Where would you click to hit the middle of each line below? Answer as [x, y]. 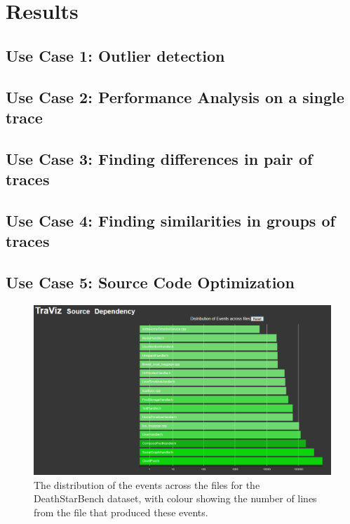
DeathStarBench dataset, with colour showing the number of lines [175, 498]
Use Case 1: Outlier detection [115, 55]
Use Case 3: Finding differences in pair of [159, 158]
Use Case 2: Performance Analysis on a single [175, 96]
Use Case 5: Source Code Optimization [150, 282]
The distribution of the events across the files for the [147, 484]
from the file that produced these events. [121, 512]
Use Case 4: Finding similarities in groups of [170, 220]
